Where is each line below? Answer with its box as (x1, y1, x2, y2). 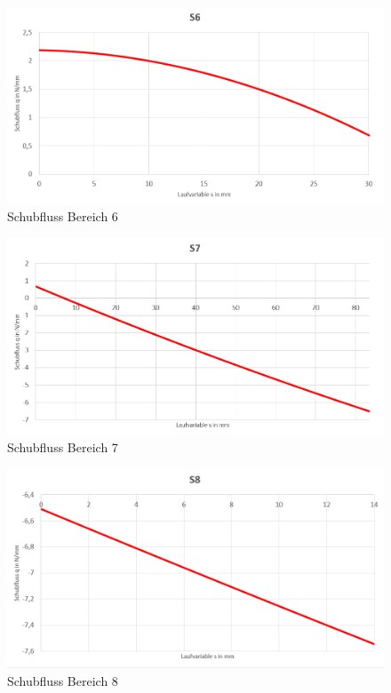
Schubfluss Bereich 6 (7, 207, 118, 226)
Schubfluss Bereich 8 (7, 671, 118, 689)
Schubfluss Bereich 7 (7, 438, 118, 457)
